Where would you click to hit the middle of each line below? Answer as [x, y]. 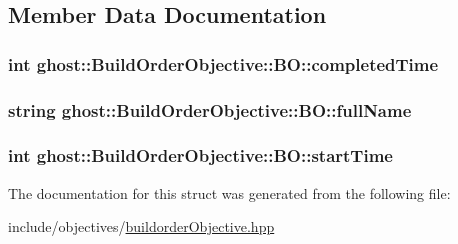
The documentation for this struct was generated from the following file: [229, 192]
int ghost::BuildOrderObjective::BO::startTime [200, 155]
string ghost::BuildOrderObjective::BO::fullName [210, 109]
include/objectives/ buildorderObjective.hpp [141, 226]
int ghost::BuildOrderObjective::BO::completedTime [223, 63]
